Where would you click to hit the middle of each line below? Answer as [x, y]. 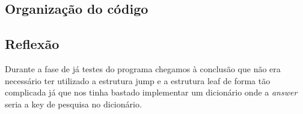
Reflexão [32, 44]
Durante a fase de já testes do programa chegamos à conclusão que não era [143, 68]
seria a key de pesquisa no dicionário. [73, 104]
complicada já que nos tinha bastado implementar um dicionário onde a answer [151, 92]
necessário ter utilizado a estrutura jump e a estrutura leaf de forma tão [138, 80]
